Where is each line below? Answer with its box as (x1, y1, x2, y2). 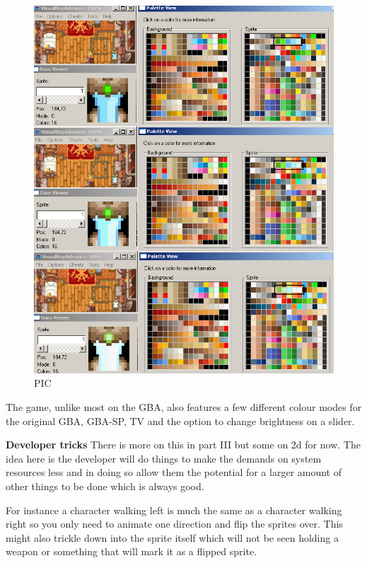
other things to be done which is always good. (6, 478, 204, 493)
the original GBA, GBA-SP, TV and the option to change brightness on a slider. (6, 413, 355, 428)
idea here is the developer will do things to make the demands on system (6, 451, 322, 465)
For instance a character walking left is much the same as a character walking (6, 502, 342, 517)
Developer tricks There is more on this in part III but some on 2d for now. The (6, 437, 361, 452)
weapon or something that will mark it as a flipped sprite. (6, 544, 257, 559)
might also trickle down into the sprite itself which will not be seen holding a (6, 530, 339, 545)
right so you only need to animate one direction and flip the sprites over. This (6, 516, 343, 531)
